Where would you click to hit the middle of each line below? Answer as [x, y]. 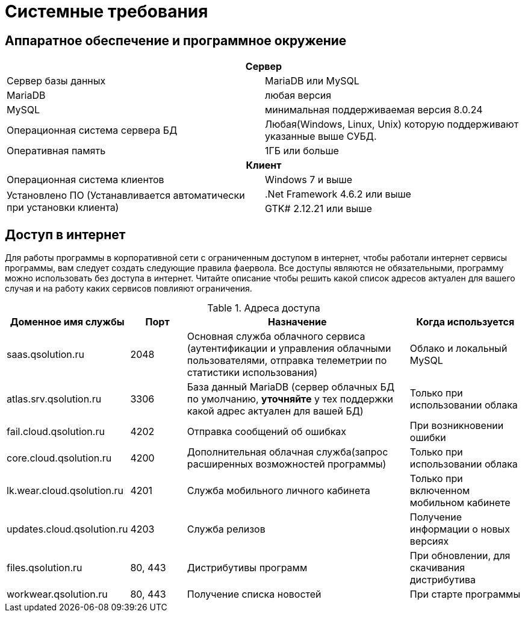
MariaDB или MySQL [312, 81]
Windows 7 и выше [309, 180]
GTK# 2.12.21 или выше [318, 209]
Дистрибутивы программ [247, 568]
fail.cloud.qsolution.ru [56, 432]
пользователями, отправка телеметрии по [287, 361]
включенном [440, 491]
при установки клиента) [63, 208]
